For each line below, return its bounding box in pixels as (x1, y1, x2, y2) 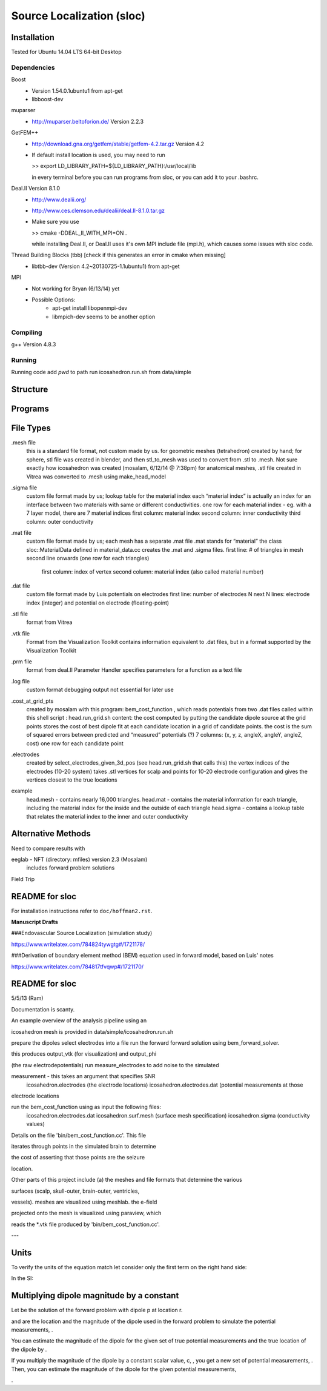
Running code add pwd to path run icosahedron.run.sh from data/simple (11, 369, 192, 376)
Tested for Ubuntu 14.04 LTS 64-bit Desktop (11, 49, 122, 56)
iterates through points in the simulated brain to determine (11, 1142, 157, 1150)
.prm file (11, 658, 33, 665)
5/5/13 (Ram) (11, 994, 44, 1002)
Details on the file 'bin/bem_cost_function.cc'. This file (11, 1131, 147, 1139)
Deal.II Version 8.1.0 (11, 185, 61, 192)
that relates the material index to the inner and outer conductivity (26, 813, 188, 820)
